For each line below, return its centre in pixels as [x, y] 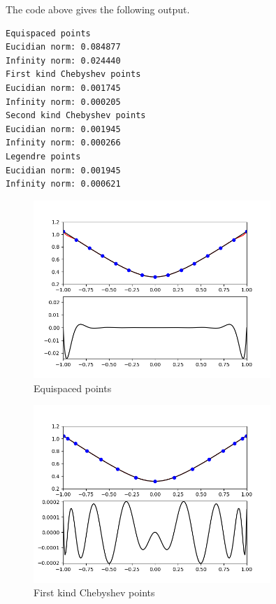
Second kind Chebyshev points [76, 116]
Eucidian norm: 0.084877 [63, 47]
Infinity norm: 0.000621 [63, 184]
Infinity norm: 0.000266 [63, 143]
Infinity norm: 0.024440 [63, 60]
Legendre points [43, 156]
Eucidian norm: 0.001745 [63, 88]
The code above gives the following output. [98, 9]
